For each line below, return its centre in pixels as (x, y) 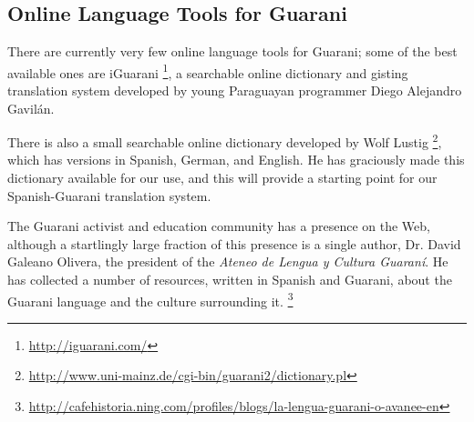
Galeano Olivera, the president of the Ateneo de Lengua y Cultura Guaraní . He (228, 261)
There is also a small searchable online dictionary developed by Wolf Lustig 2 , (225, 141)
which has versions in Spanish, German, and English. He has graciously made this (236, 160)
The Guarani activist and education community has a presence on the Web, (219, 226)
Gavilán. (31, 108)
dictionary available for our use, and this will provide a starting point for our (222, 178)
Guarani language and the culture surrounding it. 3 (150, 299)
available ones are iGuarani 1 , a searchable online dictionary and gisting (208, 71)
